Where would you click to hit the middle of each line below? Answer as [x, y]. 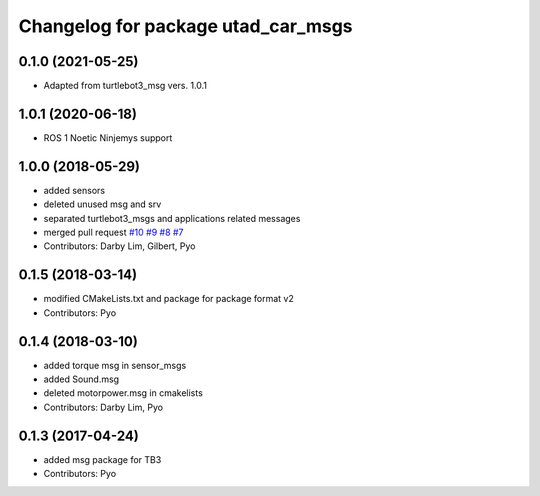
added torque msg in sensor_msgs [115, 365]
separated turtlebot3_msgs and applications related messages [172, 218]
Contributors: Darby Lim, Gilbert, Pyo [119, 246]
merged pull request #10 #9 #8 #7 [113, 232]
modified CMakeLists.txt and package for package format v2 [169, 299]
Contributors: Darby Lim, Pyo [103, 407]
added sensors [74, 190]
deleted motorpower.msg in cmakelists [123, 393]
